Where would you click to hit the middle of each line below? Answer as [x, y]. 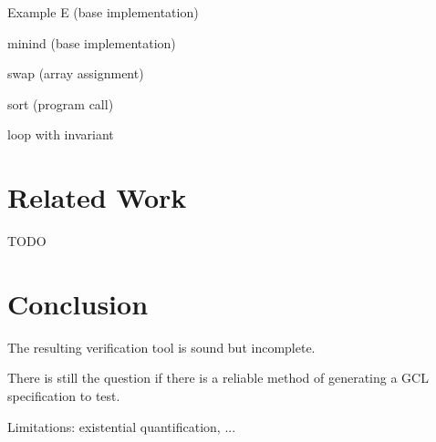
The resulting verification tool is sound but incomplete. [161, 347]
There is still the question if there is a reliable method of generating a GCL [218, 378]
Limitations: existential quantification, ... [122, 426]
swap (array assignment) [76, 73]
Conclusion [78, 303]
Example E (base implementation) [103, 12]
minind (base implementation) [92, 42]
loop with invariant [61, 134]
